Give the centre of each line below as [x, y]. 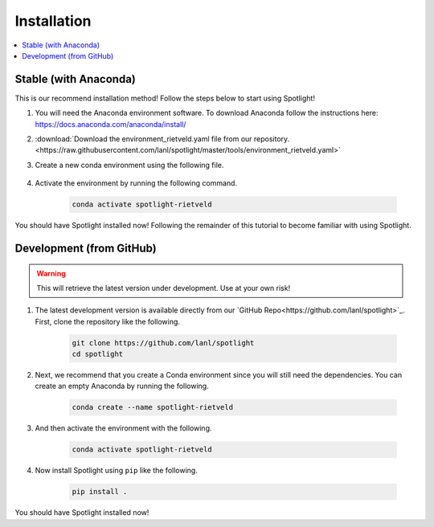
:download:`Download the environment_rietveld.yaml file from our [143, 139]
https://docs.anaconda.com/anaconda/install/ [111, 124]
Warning [51, 273]
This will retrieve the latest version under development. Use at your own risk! [164, 288]
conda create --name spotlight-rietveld [152, 407]
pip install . [100, 492]
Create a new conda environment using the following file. [129, 165]
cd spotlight [98, 354]
